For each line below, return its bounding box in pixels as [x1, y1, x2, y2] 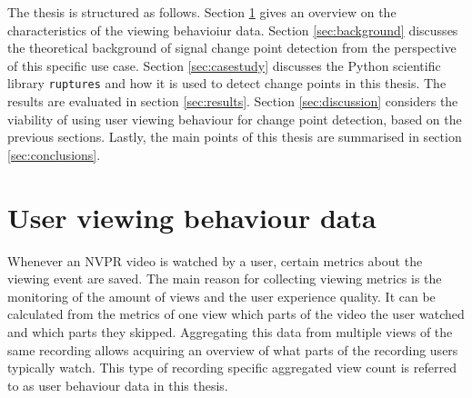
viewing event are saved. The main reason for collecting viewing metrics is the [7, 269, 442, 288]
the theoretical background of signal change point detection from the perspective [7, 38, 457, 57]
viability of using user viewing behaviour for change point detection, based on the [7, 109, 462, 128]
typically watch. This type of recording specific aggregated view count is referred [7, 358, 457, 377]
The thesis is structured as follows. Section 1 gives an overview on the [7, 3, 397, 21]
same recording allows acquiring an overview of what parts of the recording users [7, 340, 458, 359]
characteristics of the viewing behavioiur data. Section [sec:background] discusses [7, 20, 458, 39]
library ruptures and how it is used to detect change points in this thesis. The [7, 74, 447, 93]
